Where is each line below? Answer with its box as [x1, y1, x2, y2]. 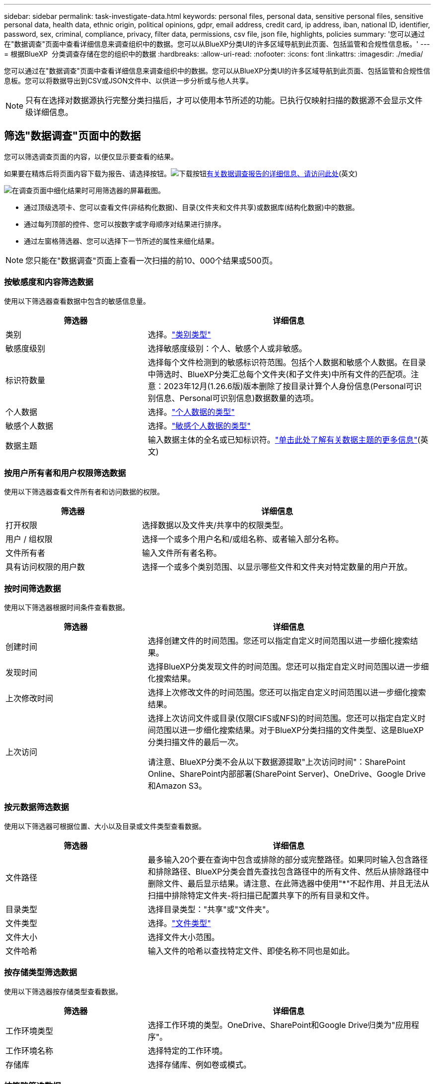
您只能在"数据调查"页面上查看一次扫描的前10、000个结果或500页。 [25, 255, 278, 266]
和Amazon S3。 [147, 781, 207, 791]
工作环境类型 [5, 1025, 54, 1036]
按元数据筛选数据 [4, 802, 69, 813]
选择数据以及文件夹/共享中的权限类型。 [142, 520, 288, 531]
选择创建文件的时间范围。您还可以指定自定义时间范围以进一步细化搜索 [147, 636, 410, 646]
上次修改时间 [5, 693, 54, 704]
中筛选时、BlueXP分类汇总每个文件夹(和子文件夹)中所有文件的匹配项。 [147, 369, 411, 379]
